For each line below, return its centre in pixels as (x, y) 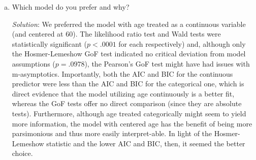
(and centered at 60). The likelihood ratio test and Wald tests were (116, 34)
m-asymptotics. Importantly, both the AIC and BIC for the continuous (122, 73)
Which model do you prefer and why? (71, 7)
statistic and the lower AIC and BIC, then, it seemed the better (146, 143)
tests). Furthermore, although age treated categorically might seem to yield (129, 113)
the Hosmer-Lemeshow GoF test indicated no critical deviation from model (129, 54)
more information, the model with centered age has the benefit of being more (132, 123)
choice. (22, 153)
